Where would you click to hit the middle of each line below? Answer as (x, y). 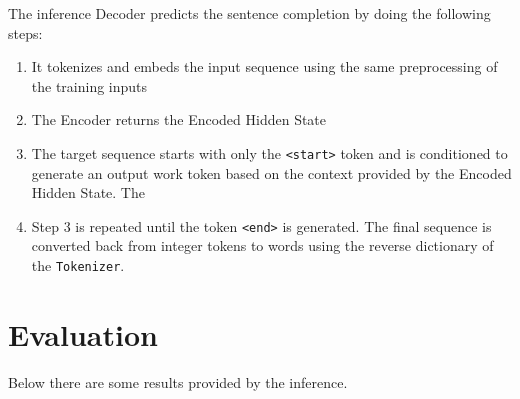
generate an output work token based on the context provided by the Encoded (271, 172)
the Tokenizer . (78, 265)
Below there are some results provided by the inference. (178, 381)
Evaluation (83, 333)
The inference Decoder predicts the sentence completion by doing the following (249, 13)
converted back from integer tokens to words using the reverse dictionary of (262, 245)
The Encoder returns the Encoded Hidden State (179, 119)
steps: (25, 32)
